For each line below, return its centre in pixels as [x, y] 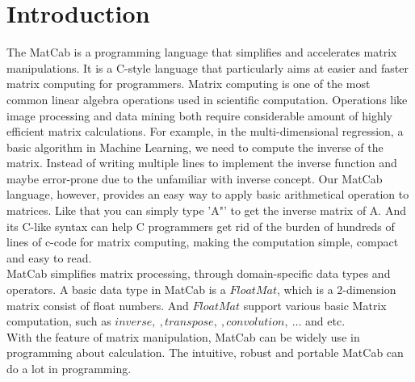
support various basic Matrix [315, 305]
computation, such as [59, 321]
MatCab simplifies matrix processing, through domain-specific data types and [199, 273]
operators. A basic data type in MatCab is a [116, 290]
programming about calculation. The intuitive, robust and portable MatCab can [205, 353]
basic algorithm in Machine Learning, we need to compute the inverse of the [195, 147]
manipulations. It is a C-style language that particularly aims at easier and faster [208, 67]
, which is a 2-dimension [336, 290]
